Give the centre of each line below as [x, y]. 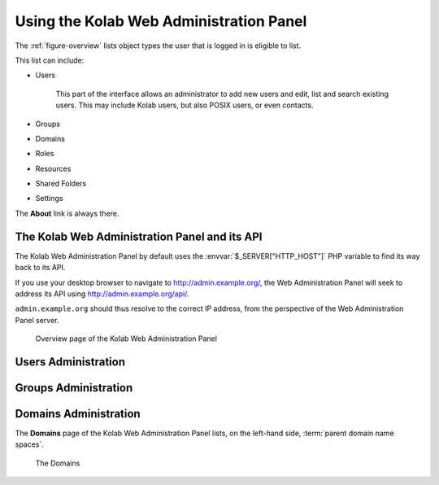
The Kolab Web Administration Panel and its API [139, 236]
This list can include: [50, 60]
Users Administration [70, 362]
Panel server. [37, 320]
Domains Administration [78, 414]
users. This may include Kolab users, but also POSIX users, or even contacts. [185, 105]
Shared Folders [61, 184]
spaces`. [30, 444]
